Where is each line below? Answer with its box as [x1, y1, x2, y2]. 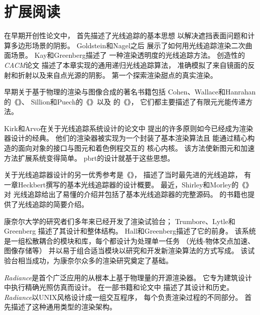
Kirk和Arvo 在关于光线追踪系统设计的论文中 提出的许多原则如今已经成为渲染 [4, 123, 253, 133]
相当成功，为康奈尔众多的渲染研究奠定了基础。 [18, 255, 173, 265]
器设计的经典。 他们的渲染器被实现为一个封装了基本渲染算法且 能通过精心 [4, 133, 248, 143]
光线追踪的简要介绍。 [18, 199, 88, 209]
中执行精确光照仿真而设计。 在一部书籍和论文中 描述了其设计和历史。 [4, 282, 234, 292]
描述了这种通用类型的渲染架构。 [11, 301, 116, 312]
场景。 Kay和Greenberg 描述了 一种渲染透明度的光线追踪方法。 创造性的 [11, 50, 245, 60]
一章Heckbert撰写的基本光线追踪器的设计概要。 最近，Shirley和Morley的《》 [4, 179, 253, 189]
